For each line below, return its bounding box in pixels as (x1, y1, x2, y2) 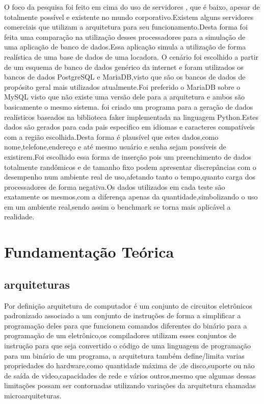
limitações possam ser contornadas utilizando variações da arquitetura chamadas (4, 380, 256, 391)
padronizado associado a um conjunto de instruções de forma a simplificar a (4, 310, 241, 321)
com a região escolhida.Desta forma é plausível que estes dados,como (4, 131, 219, 142)
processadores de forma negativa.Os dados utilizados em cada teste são (4, 181, 225, 192)
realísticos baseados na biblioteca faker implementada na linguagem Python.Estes (4, 111, 259, 122)
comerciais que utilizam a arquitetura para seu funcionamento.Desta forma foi (4, 21, 248, 32)
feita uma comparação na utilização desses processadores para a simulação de (4, 31, 246, 42)
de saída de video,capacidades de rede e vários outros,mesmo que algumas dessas (4, 370, 256, 381)
